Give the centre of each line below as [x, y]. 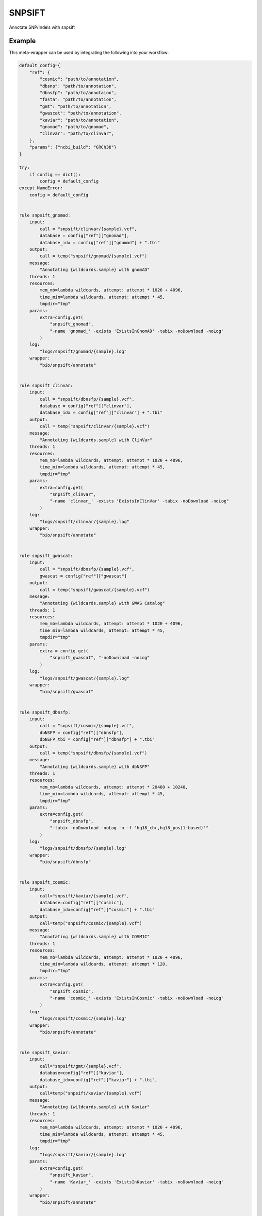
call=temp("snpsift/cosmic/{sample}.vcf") [91, 923]
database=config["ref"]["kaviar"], [82, 1073]
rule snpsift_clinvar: [46, 385]
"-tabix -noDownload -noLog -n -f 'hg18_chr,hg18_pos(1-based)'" [129, 828]
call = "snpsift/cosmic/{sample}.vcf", [87, 726]
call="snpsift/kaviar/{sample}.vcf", [84, 896]
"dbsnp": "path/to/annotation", [78, 86]
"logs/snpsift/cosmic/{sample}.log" [83, 1019]
